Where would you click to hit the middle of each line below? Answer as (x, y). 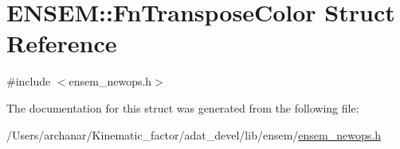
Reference (62, 43)
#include (29, 81)
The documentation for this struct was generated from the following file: (183, 107)
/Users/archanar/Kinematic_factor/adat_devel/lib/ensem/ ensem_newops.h (194, 134)
